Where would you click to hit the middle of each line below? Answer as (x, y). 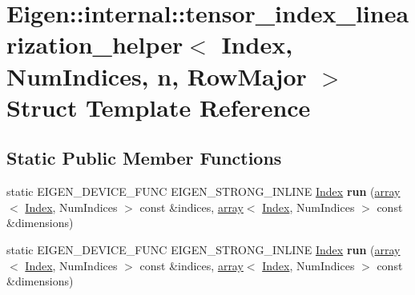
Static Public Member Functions (144, 158)
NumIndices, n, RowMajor (157, 76)
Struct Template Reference (159, 107)
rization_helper (95, 44)
